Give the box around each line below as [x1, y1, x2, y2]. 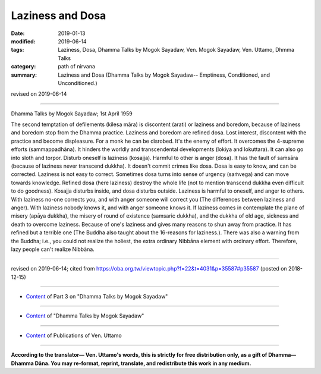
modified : [11, 37, 36, 45]
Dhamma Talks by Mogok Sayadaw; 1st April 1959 [11, 110, 133, 117]
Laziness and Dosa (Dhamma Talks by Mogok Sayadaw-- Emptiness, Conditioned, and [58, 71, 270, 78]
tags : [11, 46, 24, 54]
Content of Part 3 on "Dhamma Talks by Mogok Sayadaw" [26, 293, 168, 300]
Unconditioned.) [58, 79, 97, 86]
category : [11, 63, 36, 70]
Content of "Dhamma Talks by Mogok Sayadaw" [26, 312, 144, 319]
